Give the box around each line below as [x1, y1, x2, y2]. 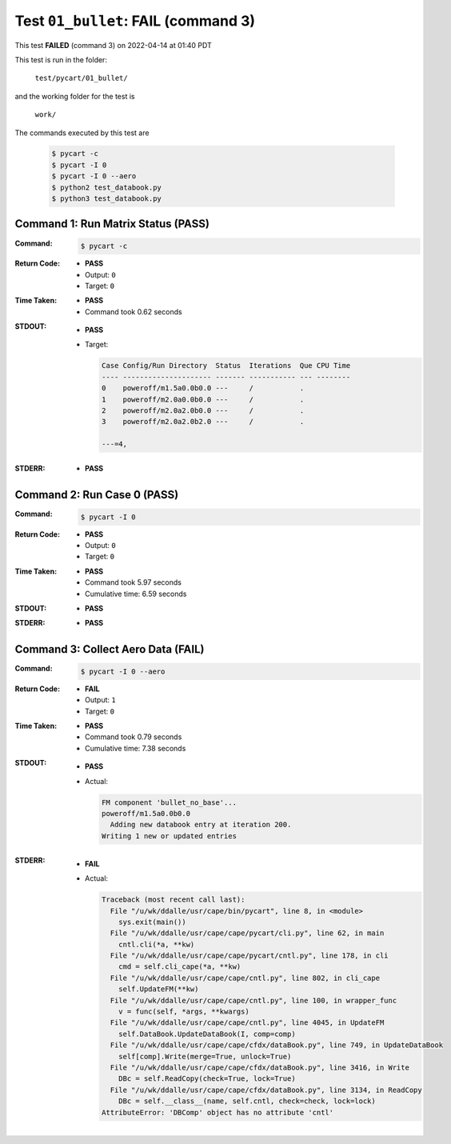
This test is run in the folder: [14, 54, 108, 64]
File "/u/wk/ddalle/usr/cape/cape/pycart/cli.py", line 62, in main [110, 929, 385, 938]
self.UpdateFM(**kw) [118, 985, 199, 994]
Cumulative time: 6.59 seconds [85, 589, 187, 598]
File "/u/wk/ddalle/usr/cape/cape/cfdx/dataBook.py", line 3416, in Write [110, 1062, 409, 1072]
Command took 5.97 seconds [85, 578, 182, 587]
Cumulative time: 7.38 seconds [85, 743, 186, 753]
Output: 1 [85, 695, 116, 705]
